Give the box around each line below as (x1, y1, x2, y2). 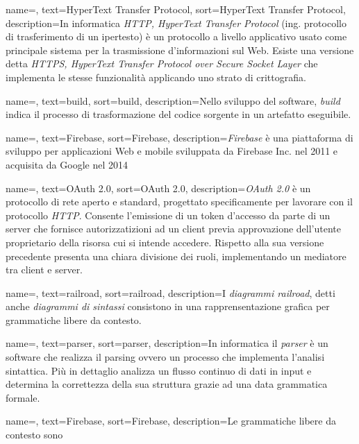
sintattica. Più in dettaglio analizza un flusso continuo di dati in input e (6, 363, 312, 377)
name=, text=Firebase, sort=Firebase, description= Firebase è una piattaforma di (6, 130, 353, 144)
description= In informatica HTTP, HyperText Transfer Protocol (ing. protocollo (6, 15, 347, 30)
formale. (6, 390, 40, 404)
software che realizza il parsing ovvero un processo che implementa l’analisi (6, 350, 325, 364)
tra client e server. (6, 262, 83, 277)
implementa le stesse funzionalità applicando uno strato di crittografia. (6, 69, 306, 84)
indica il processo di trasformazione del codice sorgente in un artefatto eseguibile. (6, 107, 351, 121)
